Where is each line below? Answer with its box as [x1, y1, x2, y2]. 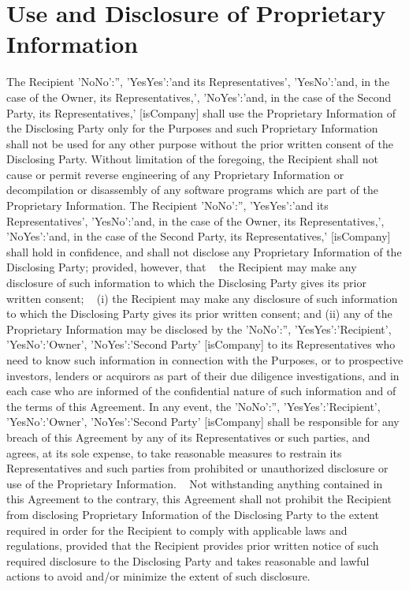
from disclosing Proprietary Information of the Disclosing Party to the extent [6, 506, 379, 522]
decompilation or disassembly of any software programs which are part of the [6, 181, 378, 198]
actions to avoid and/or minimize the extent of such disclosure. [6, 568, 310, 584]
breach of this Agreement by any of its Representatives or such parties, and [6, 428, 370, 445]
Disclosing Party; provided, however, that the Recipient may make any [6, 259, 357, 275]
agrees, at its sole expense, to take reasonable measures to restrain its [6, 444, 342, 461]
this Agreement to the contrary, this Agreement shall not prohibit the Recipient [6, 491, 392, 507]
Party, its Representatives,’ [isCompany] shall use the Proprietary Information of [6, 104, 396, 121]
